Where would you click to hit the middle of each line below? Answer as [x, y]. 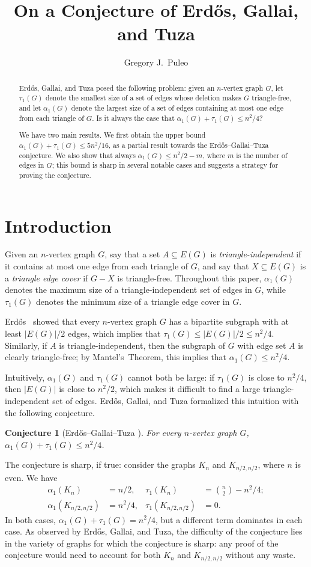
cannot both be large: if [171, 377]
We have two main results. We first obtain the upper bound [112, 135]
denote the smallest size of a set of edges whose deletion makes [143, 98]
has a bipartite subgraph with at [229, 321]
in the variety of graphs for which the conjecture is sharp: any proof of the [142, 543]
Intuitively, [25, 377]
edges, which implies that [114, 333]
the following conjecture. [50, 412]
